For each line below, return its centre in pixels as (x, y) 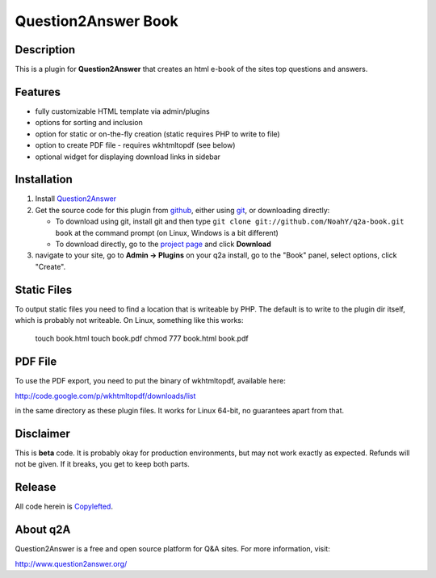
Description (45, 50)
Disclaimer (42, 433)
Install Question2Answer (76, 199)
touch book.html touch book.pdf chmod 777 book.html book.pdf (142, 338)
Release (36, 487)
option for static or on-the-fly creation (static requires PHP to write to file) (157, 134)
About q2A (43, 530)
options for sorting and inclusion (89, 123)
